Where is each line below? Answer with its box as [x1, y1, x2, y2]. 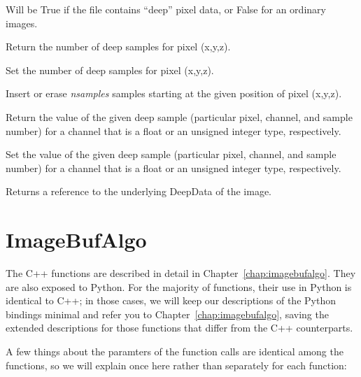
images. [6, 15, 38, 30]
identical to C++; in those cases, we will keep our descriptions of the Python [6, 293, 336, 308]
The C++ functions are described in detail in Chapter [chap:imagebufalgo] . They [6, 266, 356, 280]
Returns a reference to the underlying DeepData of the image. [6, 184, 271, 199]
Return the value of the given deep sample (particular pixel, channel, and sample [6, 109, 353, 124]
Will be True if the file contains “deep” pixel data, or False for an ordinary [6, 2, 326, 16]
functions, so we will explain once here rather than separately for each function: [6, 357, 347, 372]
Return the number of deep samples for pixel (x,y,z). [6, 39, 231, 54]
